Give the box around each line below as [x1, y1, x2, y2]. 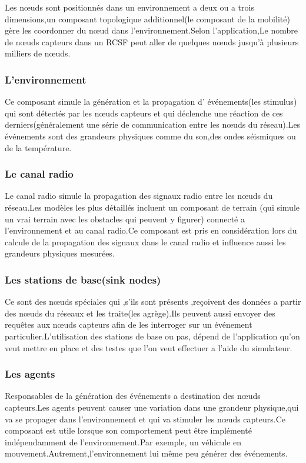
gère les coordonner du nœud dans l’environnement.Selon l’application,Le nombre [5, 24, 298, 36]
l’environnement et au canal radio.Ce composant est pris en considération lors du [5, 224, 297, 237]
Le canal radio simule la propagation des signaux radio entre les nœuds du [5, 189, 273, 202]
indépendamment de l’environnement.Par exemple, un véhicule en [5, 435, 242, 448]
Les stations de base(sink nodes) [5, 272, 161, 287]
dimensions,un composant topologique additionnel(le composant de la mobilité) [5, 12, 290, 25]
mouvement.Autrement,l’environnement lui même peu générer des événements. [5, 447, 288, 459]
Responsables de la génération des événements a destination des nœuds [5, 389, 261, 402]
